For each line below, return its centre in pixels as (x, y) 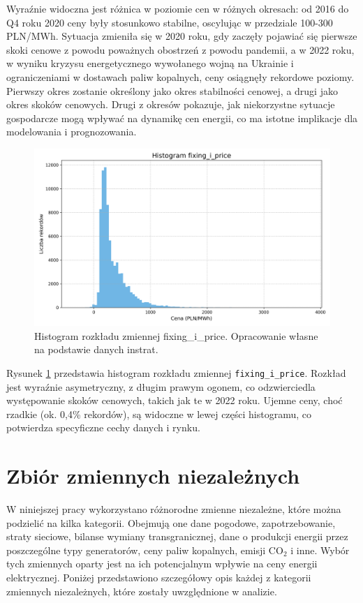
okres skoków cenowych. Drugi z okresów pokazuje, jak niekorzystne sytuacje (171, 104)
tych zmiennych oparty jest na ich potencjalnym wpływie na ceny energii (162, 564)
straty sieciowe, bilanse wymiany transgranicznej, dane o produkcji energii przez (177, 536)
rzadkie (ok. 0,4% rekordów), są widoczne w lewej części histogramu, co (159, 414)
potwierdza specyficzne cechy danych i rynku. (103, 427)
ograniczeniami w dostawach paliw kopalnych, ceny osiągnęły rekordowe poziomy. (180, 76)
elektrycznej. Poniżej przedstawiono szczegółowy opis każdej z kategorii (159, 578)
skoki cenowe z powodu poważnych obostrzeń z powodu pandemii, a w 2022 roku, (180, 49)
